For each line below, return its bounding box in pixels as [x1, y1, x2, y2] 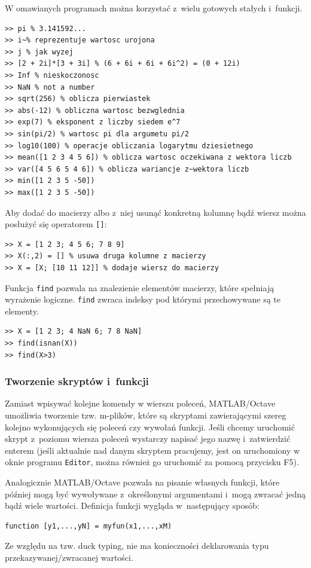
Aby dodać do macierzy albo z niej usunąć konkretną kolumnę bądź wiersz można [5, 206, 306, 218]
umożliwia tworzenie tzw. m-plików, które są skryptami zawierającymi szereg [5, 409, 286, 422]
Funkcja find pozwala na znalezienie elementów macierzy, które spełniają [5, 281, 275, 294]
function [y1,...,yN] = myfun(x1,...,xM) [5, 521, 172, 530]
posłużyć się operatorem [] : [5, 218, 107, 230]
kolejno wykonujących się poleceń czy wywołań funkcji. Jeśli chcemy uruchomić [5, 420, 295, 433]
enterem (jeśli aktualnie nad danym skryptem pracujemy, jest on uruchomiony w [5, 444, 300, 456]
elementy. [5, 304, 39, 317]
